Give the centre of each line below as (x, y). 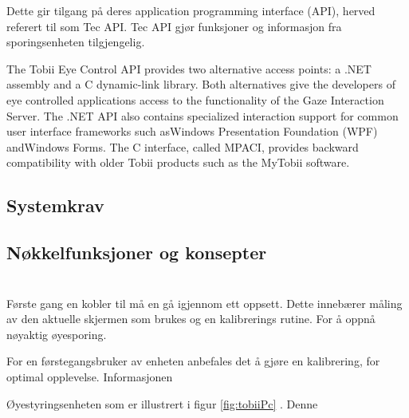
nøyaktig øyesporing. (57, 334)
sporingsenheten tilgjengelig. (76, 42)
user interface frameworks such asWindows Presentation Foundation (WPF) (192, 131)
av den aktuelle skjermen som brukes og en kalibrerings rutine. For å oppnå (191, 319)
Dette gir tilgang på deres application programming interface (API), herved (191, 10)
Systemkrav (55, 205)
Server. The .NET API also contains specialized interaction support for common (203, 115)
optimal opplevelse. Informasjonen (90, 377)
